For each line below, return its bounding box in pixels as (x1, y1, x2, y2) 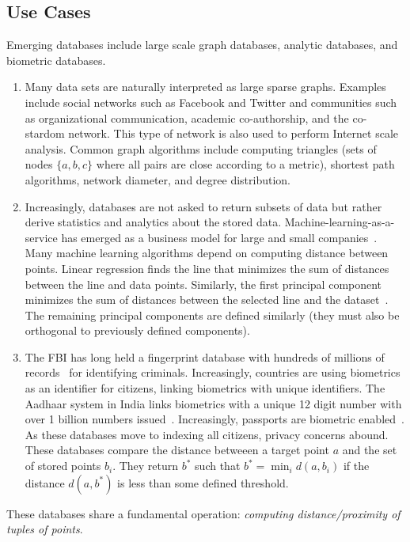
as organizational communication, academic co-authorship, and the (25, 109, 349, 126)
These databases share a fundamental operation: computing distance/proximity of (6, 505, 401, 521)
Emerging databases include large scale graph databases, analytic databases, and (6, 36, 398, 53)
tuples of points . (6, 521, 83, 537)
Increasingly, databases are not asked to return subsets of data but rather (25, 198, 382, 214)
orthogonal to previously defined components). (25, 322, 250, 339)
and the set (342, 442, 397, 458)
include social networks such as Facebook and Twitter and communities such (25, 93, 397, 110)
